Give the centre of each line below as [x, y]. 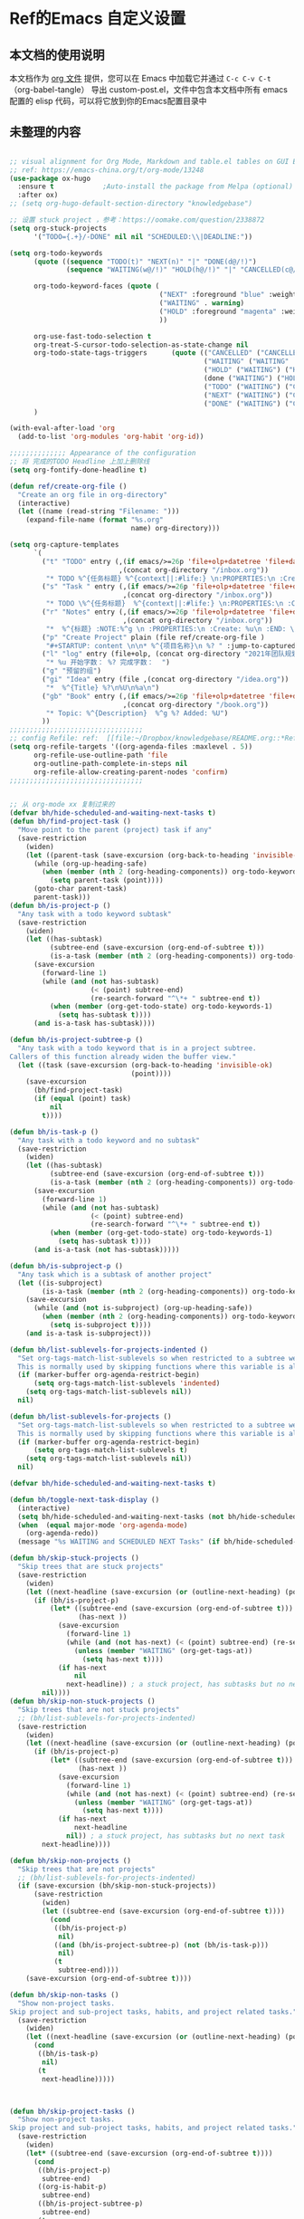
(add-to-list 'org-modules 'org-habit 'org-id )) [111, 437]
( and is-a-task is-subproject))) [89, 1333]
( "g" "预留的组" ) [72, 671]
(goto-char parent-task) [80, 889]
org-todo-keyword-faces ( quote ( [96, 286]
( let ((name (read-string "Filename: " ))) [99, 512]
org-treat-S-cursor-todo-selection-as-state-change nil [141, 345]
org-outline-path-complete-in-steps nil [110, 763]
